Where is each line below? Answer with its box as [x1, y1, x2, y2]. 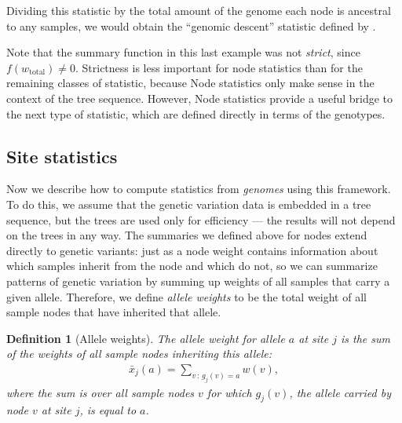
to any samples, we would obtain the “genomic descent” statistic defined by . [6, 17, 376, 34]
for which [206, 384, 252, 400]
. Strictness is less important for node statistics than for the [75, 59, 363, 75]
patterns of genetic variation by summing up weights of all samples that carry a [6, 272, 390, 289]
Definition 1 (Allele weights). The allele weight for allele [6, 330, 285, 346]
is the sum [340, 330, 390, 346]
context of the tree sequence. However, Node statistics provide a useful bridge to [6, 89, 393, 106]
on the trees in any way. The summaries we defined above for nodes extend [6, 227, 367, 243]
